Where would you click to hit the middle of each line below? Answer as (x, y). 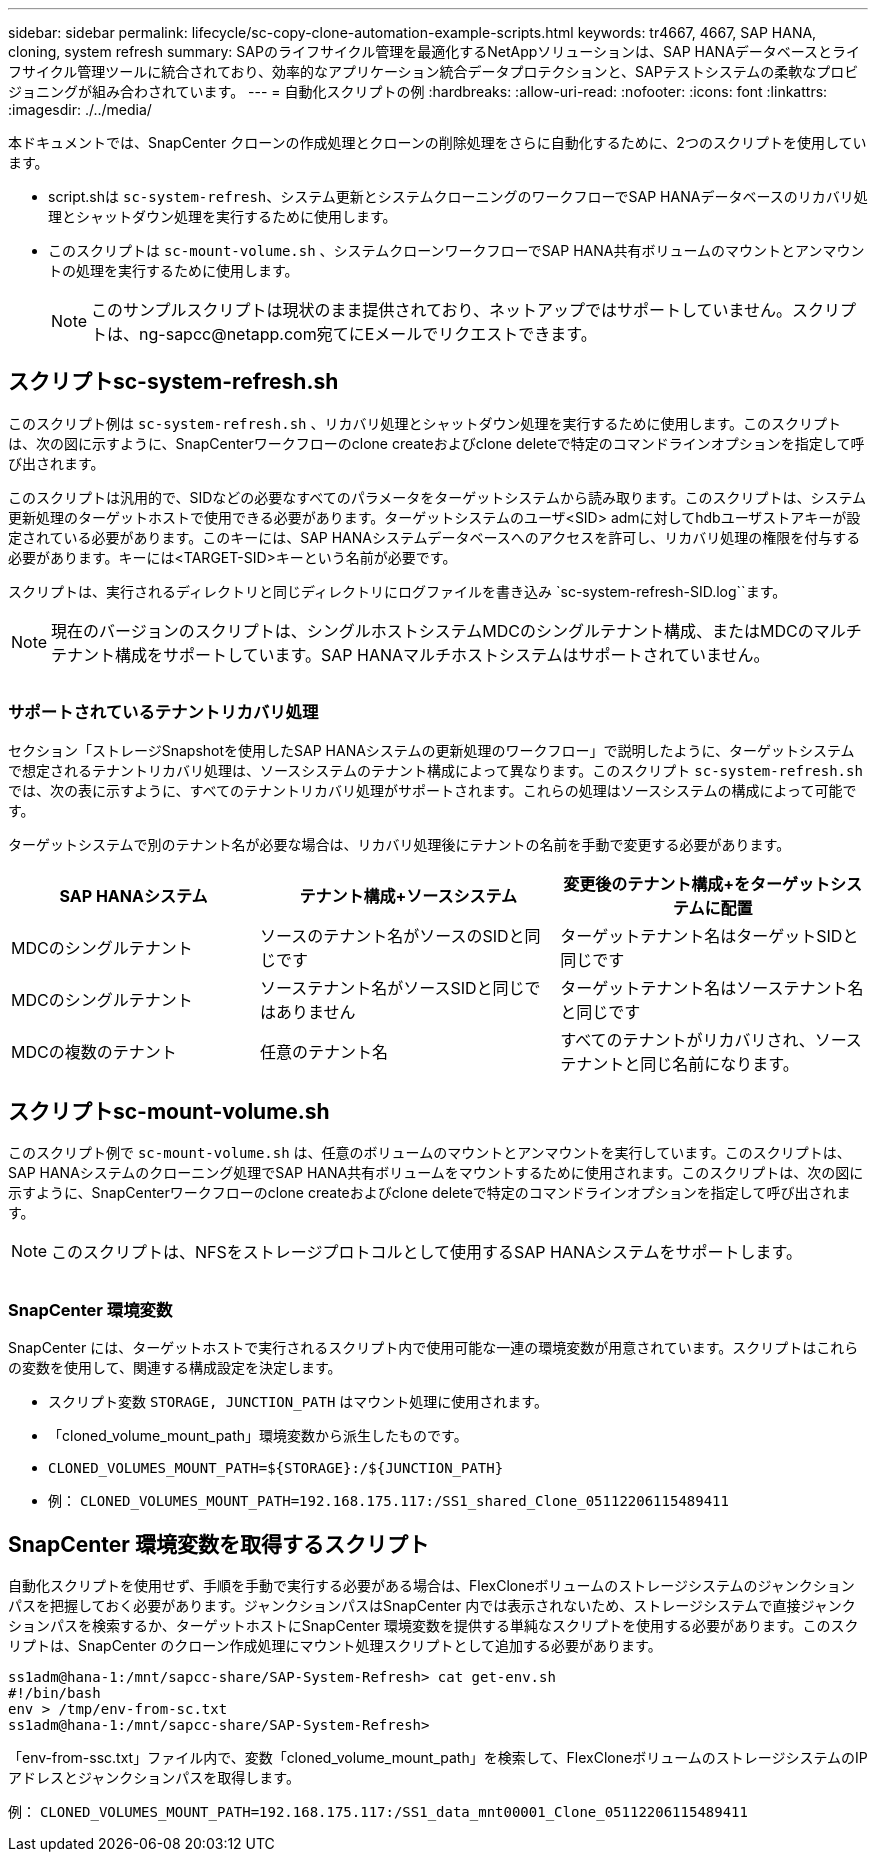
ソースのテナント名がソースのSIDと (392, 935)
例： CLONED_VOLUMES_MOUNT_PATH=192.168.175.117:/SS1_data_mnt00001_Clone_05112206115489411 (378, 1812)
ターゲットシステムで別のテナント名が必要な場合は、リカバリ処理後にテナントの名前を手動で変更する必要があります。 (399, 844)
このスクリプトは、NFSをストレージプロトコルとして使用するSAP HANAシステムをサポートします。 (426, 1252)
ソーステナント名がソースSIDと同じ (392, 987)
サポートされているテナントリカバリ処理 (163, 712)
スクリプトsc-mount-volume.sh (169, 1112)
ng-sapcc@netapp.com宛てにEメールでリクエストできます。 (368, 334)
